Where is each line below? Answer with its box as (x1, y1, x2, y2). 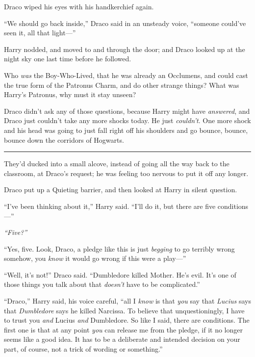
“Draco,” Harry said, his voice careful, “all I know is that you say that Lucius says (4, 296, 251, 306)
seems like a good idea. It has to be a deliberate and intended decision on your (4, 334, 240, 344)
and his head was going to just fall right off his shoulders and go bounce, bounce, (4, 125, 248, 135)
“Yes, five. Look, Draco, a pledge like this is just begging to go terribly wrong (4, 243, 235, 254)
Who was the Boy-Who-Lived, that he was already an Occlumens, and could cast (4, 70, 248, 80)
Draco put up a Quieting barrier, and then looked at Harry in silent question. (4, 184, 237, 195)
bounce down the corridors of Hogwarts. (4, 134, 124, 145)
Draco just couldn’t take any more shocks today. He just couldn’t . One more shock (4, 115, 251, 126)
